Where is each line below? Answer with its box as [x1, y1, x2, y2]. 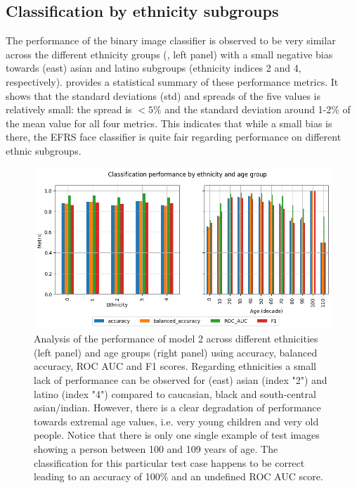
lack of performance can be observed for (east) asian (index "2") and [34, 372, 327, 387]
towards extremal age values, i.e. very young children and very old [34, 413, 319, 428]
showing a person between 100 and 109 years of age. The [34, 441, 278, 456]
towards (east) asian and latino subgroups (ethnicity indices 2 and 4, [6, 60, 301, 75]
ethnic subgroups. [6, 143, 82, 158]
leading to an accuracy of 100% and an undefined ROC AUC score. [34, 469, 323, 484]
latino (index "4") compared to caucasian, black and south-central [34, 386, 316, 401]
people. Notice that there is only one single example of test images [34, 428, 320, 442]
